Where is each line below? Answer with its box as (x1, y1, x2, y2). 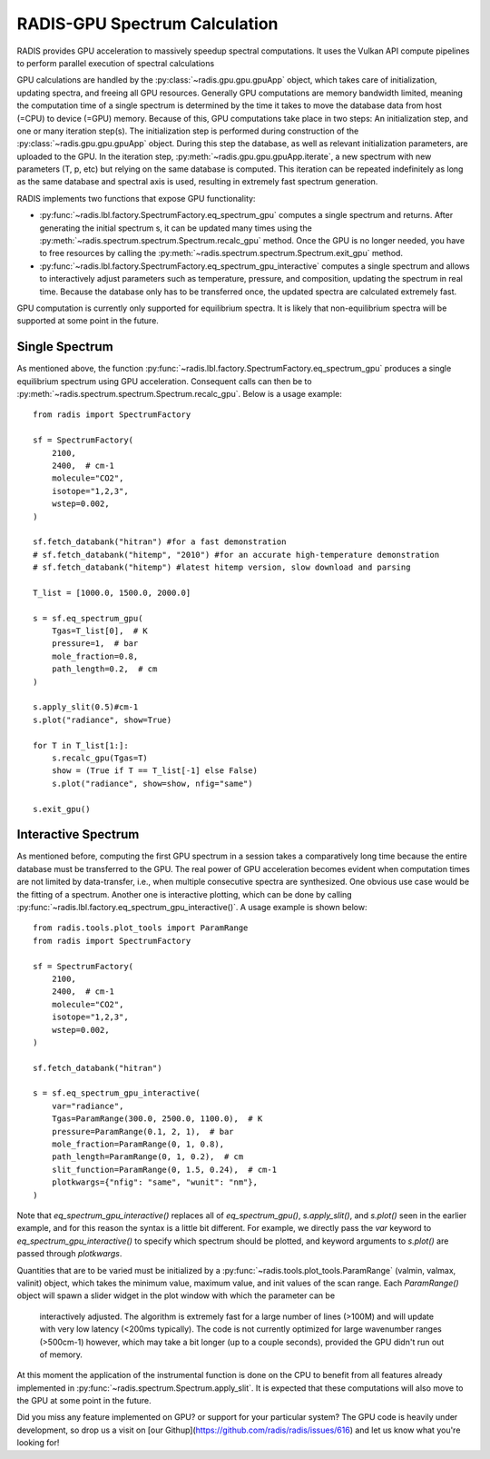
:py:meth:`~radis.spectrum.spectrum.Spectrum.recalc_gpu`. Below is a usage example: (16, 389, 342, 400)
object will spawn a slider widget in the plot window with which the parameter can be (16, 1290, 336, 1301)
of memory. (39, 1349, 83, 1360)
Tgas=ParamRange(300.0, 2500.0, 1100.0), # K (51, 1114, 263, 1124)
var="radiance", (51, 1100, 124, 1111)
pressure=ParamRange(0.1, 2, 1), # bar (51, 1127, 235, 1136)
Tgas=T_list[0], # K (51, 626, 149, 636)
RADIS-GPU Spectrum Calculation (16, 14, 279, 34)
